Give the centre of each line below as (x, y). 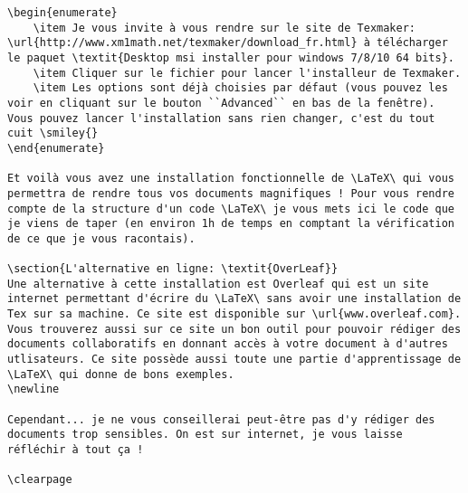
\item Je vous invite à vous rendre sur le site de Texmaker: (224, 28)
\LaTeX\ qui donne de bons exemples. (121, 374)
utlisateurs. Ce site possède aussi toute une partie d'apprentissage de (234, 360)
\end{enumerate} (56, 148)
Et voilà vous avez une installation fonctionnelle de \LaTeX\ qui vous (231, 179)
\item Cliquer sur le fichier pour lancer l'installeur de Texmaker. (247, 73)
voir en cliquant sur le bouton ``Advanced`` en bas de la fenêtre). (221, 103)
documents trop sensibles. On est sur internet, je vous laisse (205, 435)
